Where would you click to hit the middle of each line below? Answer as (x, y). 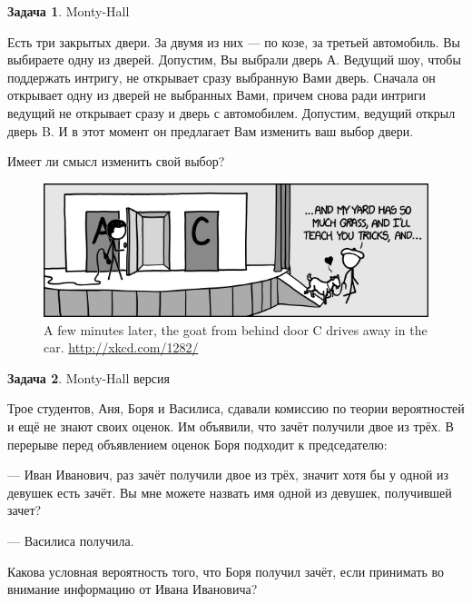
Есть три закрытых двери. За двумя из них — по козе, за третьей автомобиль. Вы (234, 41)
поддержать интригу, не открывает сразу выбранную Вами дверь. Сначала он (221, 77)
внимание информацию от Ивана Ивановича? (133, 589)
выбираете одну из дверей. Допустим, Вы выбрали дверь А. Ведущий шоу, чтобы (234, 59)
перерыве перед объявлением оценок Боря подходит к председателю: (197, 444)
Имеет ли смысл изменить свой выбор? (116, 161)
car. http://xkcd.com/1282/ (121, 347)
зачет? (25, 510)
